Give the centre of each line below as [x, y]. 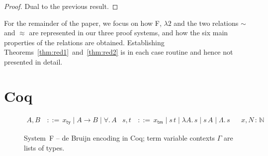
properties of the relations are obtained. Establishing [84, 42]
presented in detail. [33, 61]
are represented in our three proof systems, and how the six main [129, 33]
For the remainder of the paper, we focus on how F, [83, 23]
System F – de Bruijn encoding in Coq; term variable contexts [120, 138]
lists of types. [44, 147]
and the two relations [206, 23]
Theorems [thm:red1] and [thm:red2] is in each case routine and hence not [119, 52]
